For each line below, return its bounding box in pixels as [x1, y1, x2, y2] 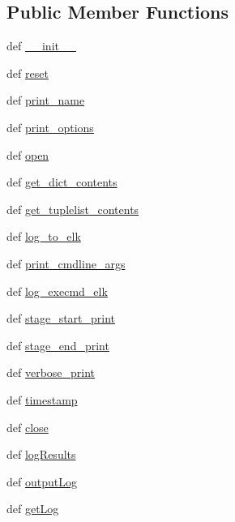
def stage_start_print [6, 310, 116, 327]
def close [6, 418, 49, 435]
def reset [6, 64, 49, 81]
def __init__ [6, 37, 76, 54]
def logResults [6, 446, 76, 463]
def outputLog [6, 473, 77, 490]
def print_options [6, 118, 94, 135]
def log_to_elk [6, 228, 81, 245]
